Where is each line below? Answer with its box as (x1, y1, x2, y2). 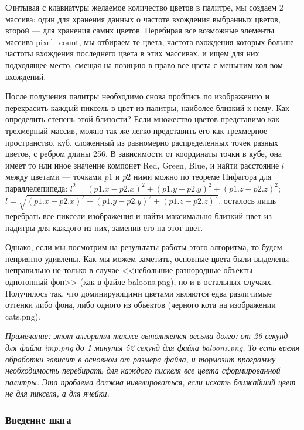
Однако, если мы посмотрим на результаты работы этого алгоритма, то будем (5, 241, 282, 253)
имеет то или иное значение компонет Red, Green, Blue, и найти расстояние (5, 159, 279, 171)
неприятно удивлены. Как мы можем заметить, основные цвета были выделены (5, 252, 289, 264)
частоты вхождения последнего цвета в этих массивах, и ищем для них (5, 47, 259, 59)
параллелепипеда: (5, 182, 68, 194)
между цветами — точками (5, 170, 102, 183)
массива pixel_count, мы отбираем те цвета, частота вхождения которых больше (5, 35, 294, 48)
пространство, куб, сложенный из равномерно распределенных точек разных (5, 136, 279, 148)
